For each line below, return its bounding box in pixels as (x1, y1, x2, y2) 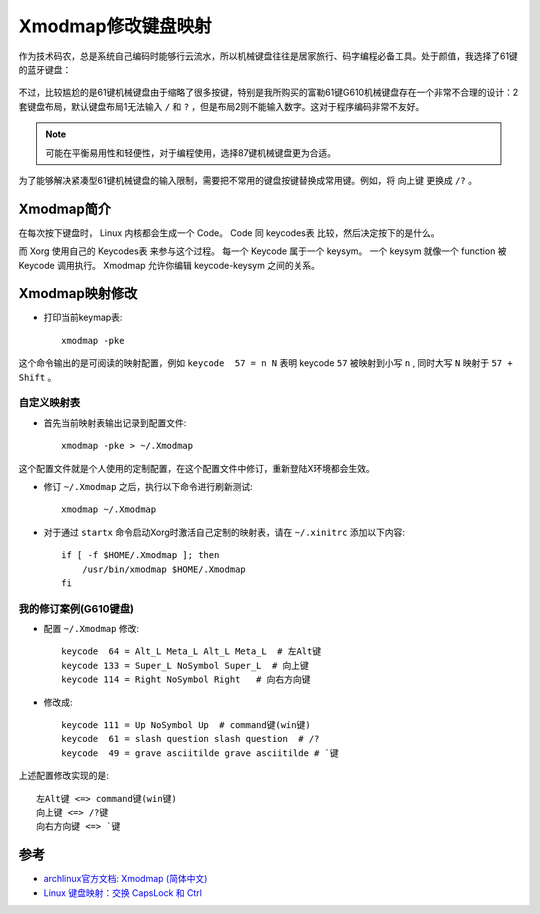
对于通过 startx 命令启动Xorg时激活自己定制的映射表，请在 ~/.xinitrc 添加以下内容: (43, 526, 405, 538)
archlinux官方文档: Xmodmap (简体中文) (43, 873, 208, 885)
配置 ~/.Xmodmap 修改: (43, 623, 140, 635)
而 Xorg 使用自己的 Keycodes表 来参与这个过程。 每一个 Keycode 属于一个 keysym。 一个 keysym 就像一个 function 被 (18, 245, 507, 257)
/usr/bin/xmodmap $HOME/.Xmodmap (81, 563, 247, 575)
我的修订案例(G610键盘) (18, 601, 135, 615)
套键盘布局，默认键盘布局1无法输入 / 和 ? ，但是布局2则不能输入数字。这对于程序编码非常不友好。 (18, 100, 425, 112)
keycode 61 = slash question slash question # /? (61, 733, 320, 745)
